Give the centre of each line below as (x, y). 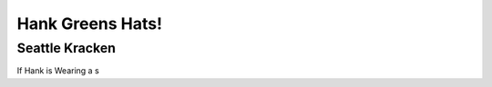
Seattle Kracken (66, 48)
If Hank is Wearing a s (58, 71)
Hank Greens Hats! (90, 24)
